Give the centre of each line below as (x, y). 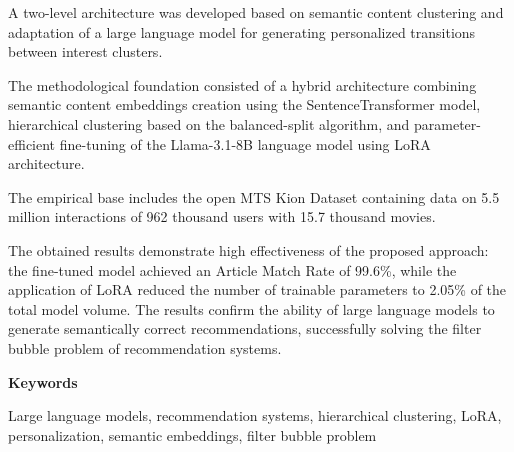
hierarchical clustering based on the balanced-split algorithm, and (209, 123)
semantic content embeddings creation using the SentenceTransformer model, (244, 104)
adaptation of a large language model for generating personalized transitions (242, 31)
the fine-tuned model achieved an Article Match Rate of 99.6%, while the (232, 269)
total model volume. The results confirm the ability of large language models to (251, 308)
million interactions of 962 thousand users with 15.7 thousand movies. (222, 216)
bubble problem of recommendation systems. (145, 347)
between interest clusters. (85, 51)
